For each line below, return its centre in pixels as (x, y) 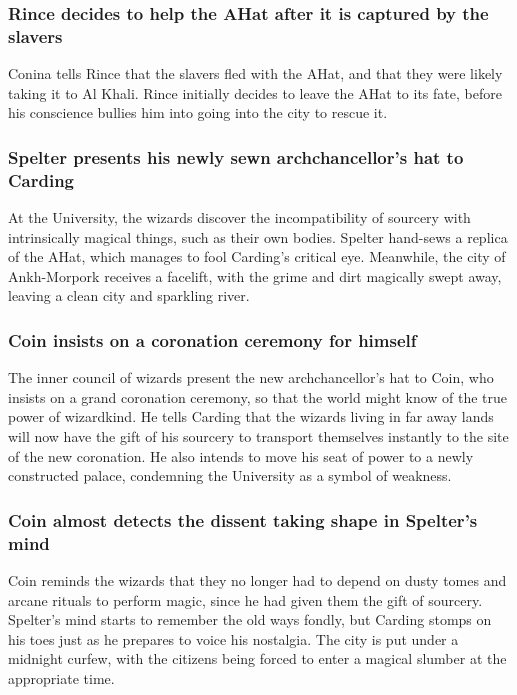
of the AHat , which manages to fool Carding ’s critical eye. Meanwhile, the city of (257, 256)
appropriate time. (61, 677)
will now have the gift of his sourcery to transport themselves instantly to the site (258, 436)
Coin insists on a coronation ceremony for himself (212, 339)
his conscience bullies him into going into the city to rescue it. (198, 112)
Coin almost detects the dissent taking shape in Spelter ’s (243, 519)
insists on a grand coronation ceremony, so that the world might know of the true (258, 396)
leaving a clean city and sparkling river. (129, 295)
